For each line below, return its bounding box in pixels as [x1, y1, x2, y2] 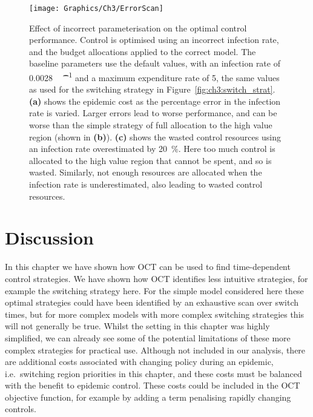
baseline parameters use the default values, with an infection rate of [29, 57, 280, 70]
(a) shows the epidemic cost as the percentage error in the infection [29, 94, 281, 107]
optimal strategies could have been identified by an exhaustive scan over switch [5, 296, 298, 309]
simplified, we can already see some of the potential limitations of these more [5, 331, 291, 344]
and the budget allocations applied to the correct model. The [29, 45, 256, 57]
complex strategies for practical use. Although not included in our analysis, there [5, 343, 306, 356]
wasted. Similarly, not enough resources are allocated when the [29, 166, 262, 179]
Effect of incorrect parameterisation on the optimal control [29, 21, 247, 34]
